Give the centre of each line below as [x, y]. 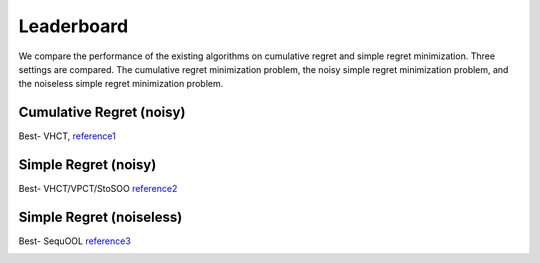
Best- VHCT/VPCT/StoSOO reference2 [98, 189]
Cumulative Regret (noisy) [102, 112]
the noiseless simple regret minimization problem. [121, 84]
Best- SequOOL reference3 [75, 241]
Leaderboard [73, 26]
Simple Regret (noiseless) [100, 216]
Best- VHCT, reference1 [67, 136]
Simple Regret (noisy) [87, 165]
